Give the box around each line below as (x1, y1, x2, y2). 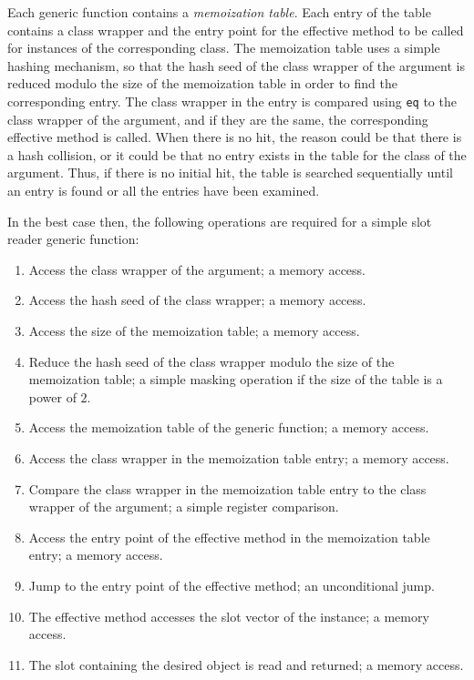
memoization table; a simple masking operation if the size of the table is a (28, 370, 443, 389)
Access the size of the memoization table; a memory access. (28, 320, 360, 340)
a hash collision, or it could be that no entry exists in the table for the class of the (7, 145, 467, 164)
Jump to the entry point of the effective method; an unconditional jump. (28, 575, 435, 594)
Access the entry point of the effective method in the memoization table (28, 527, 430, 546)
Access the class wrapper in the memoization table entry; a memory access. (28, 448, 449, 467)
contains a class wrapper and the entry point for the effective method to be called (7, 20, 464, 39)
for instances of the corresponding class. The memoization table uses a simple (7, 38, 440, 57)
